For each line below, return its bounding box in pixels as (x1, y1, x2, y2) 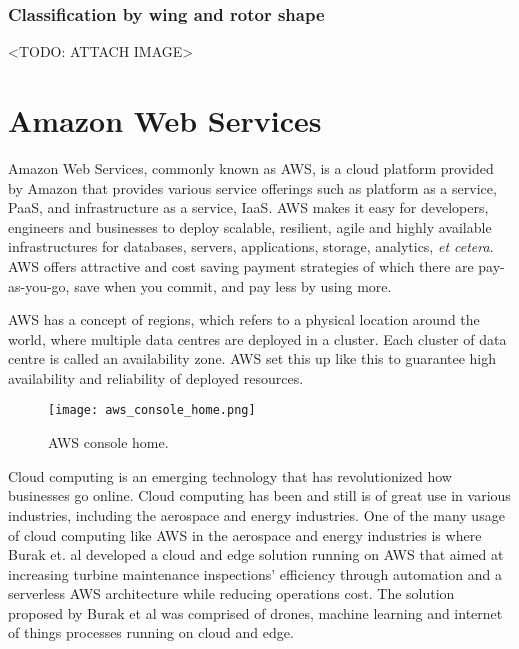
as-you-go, (8, 275, 70, 296)
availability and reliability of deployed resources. (8, 367, 304, 388)
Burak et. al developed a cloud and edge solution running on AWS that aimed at (8, 544, 504, 565)
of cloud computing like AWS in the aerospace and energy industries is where (8, 524, 482, 545)
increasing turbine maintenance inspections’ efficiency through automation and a (8, 563, 502, 584)
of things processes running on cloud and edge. (8, 622, 294, 643)
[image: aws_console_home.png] (48, 403, 256, 418)
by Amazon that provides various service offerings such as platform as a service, (8, 177, 497, 198)
